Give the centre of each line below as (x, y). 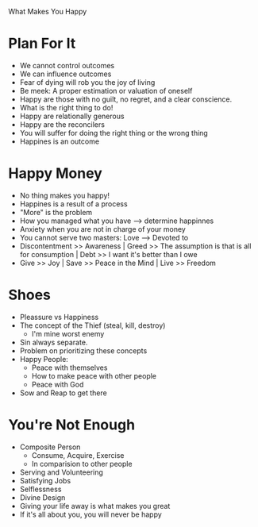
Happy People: (44, 359)
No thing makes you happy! (64, 195)
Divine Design (42, 497)
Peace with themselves (69, 367)
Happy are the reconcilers (62, 124)
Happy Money (56, 173)
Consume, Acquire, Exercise (78, 455)
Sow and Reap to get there (63, 393)
